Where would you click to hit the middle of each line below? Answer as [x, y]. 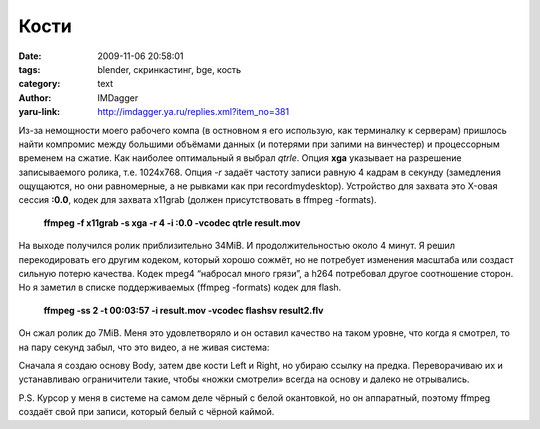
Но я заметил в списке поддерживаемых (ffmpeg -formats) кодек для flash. [180, 287]
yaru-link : [39, 112]
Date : [30, 56]
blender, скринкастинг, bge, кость [169, 69]
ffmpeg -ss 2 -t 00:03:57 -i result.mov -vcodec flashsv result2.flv [183, 310]
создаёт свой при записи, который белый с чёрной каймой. [146, 412]
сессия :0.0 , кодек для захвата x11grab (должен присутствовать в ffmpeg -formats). [197, 200]
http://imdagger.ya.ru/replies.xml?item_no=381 [193, 112]
